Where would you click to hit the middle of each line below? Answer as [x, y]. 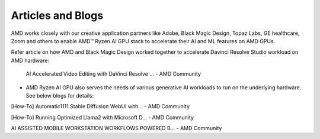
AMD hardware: [30, 60]
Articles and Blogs [57, 15]
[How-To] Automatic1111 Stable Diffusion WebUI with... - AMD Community [100, 106]
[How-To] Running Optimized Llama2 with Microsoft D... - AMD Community [102, 117]
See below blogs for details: [60, 95]
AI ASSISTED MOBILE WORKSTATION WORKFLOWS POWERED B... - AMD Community [116, 128]
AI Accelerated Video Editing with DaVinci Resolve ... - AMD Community [113, 74]
